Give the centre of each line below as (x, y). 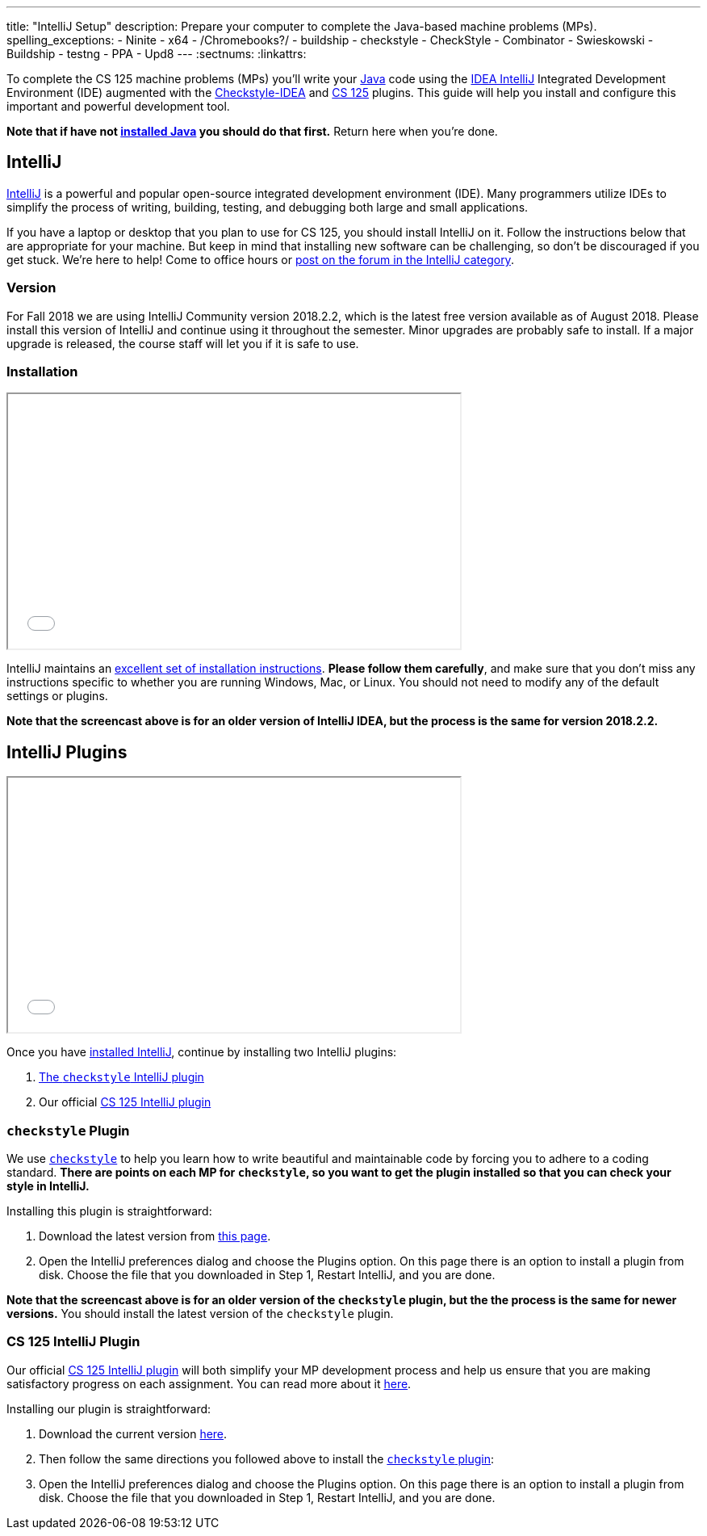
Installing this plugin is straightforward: (109, 1211)
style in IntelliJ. (48, 1186)
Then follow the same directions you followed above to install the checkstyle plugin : (267, 1458)
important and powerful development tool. (118, 106)
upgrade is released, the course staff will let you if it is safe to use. (183, 343)
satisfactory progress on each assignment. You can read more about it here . (209, 1383)
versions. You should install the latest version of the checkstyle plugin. (200, 1313)
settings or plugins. (57, 696)
